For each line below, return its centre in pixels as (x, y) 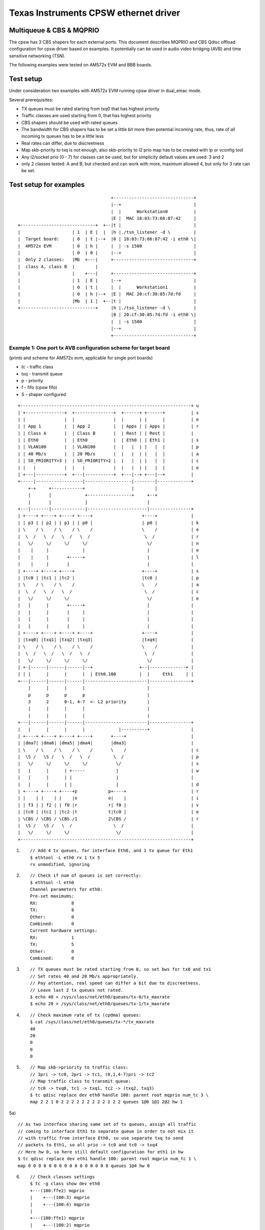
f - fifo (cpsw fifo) (39, 387)
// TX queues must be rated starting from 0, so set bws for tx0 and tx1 (121, 969)
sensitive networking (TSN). (37, 56)
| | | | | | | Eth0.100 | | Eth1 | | (106, 674)
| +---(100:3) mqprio (60, 1198)
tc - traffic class (37, 367)
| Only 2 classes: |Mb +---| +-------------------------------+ (107, 260)
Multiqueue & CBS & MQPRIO (54, 30)
